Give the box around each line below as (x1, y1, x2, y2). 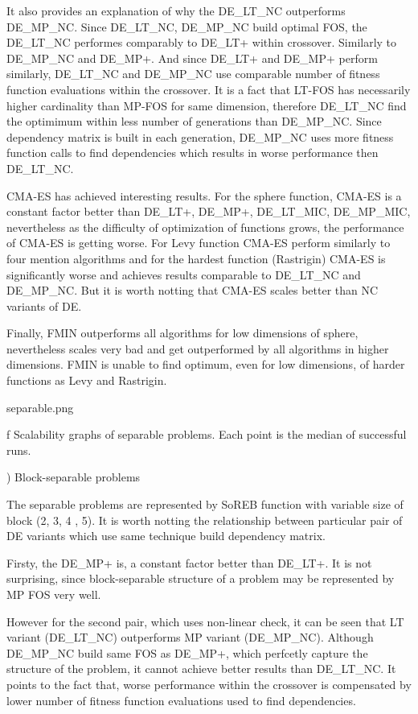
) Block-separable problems (6, 468, 141, 485)
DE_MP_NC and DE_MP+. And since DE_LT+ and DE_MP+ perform (6, 49, 378, 66)
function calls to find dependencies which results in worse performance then (6, 144, 379, 161)
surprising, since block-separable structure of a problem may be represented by (6, 570, 395, 587)
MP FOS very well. (6, 586, 101, 602)
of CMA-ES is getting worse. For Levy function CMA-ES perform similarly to (6, 234, 391, 251)
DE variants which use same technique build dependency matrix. (6, 527, 326, 544)
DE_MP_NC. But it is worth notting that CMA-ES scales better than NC (6, 282, 379, 299)
